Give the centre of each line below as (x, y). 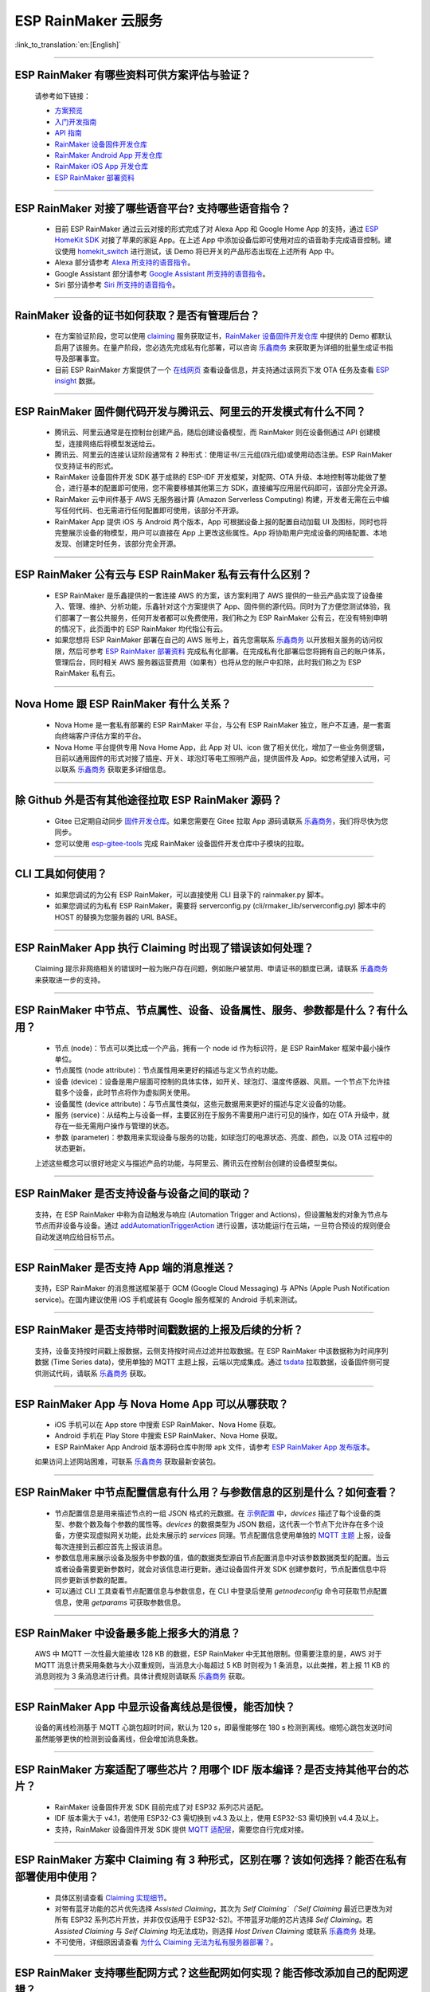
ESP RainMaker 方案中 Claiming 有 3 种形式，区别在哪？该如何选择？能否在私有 (211, 1860)
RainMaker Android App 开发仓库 (109, 155)
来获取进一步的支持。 (70, 979)
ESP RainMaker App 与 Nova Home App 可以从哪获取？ (152, 1404)
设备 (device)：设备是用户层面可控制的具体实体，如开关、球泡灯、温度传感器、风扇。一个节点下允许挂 (223, 1081)
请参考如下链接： (63, 96)
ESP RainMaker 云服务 (89, 21)
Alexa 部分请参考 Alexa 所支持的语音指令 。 (125, 262)
